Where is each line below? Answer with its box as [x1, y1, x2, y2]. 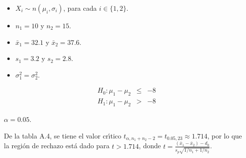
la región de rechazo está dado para [4, 140, 110, 151]
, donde [139, 140, 161, 151]
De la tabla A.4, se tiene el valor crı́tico [4, 130, 122, 140]
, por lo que [207, 130, 242, 140]
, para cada [63, 3, 97, 13]
